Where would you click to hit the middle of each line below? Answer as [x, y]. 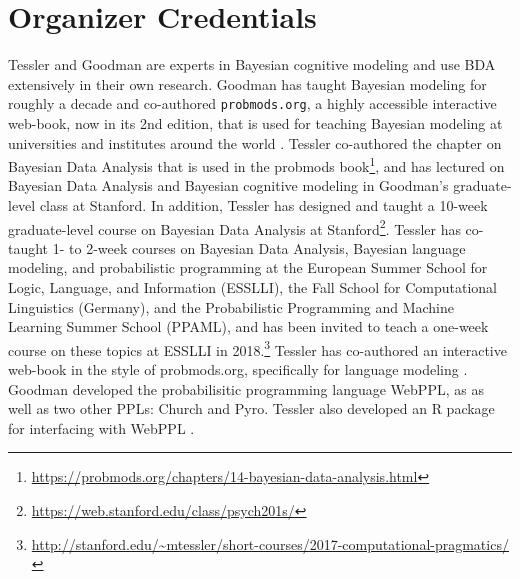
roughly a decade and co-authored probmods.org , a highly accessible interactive [252, 103]
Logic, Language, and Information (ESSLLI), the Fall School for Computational [252, 287]
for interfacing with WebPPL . [101, 427]
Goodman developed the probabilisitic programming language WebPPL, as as [246, 388]
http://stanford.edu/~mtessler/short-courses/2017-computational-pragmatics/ [270, 543]
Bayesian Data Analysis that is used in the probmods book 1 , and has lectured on [256, 164]
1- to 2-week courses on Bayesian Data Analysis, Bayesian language [259, 247]
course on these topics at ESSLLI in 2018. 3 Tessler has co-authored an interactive [257, 348]
